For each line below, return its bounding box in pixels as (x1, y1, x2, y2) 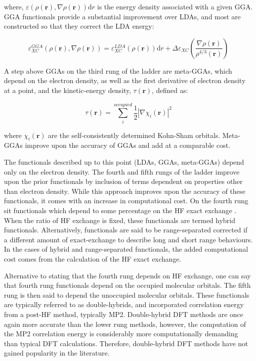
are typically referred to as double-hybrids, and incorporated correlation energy (4, 299, 244, 310)
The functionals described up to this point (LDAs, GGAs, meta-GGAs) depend (4, 157, 244, 167)
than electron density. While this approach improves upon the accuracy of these (4, 185, 246, 196)
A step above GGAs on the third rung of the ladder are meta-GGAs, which (4, 65, 232, 76)
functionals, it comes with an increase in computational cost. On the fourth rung (4, 195, 249, 206)
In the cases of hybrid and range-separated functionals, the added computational (4, 244, 248, 254)
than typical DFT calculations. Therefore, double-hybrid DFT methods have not (4, 338, 248, 348)
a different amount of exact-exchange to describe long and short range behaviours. (4, 234, 253, 244)
